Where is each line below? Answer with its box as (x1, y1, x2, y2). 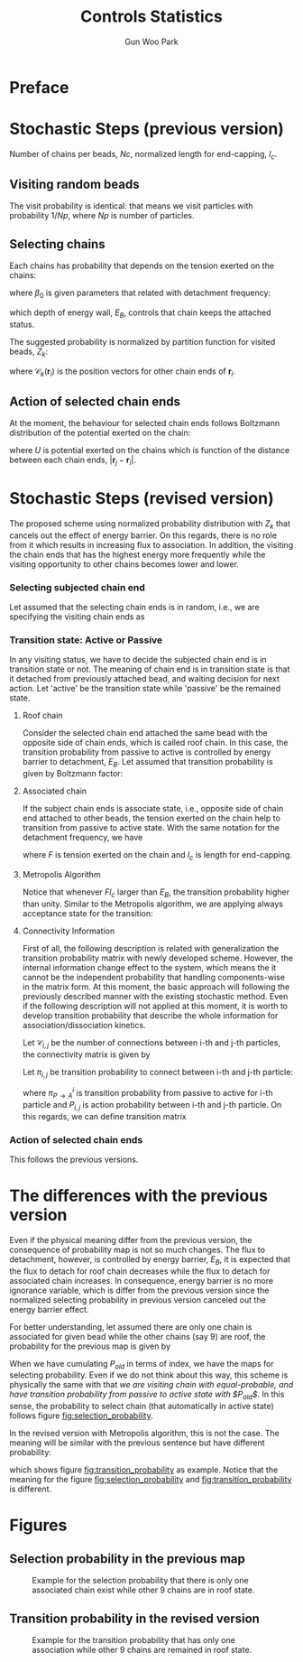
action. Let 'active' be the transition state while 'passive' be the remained (9, 683, 281, 694)
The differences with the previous (9, 1185, 269, 1206)
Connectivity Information (22, 925, 115, 936)
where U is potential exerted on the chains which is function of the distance (9, 445, 290, 456)
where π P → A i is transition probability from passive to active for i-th (22, 1086, 273, 1100)
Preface (9, 77, 69, 97)
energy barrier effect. (9, 1304, 89, 1314)
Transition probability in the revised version (9, 1611, 260, 1626)
